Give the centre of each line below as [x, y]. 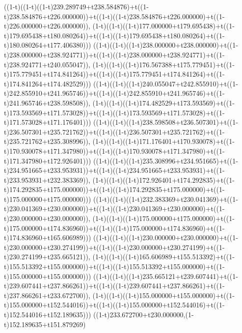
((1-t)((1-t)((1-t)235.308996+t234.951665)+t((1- [166, 160]
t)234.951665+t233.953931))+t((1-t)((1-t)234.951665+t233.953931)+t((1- [114, 170]
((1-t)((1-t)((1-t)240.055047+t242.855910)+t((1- [166, 83]
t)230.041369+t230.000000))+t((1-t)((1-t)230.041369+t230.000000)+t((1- [114, 208]
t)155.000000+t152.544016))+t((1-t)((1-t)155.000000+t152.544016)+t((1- [114, 305]
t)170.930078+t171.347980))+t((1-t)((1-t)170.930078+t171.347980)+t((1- [114, 151]
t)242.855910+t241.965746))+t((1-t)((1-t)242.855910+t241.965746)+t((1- [114, 93]
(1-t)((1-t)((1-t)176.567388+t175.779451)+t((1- [163, 64]
